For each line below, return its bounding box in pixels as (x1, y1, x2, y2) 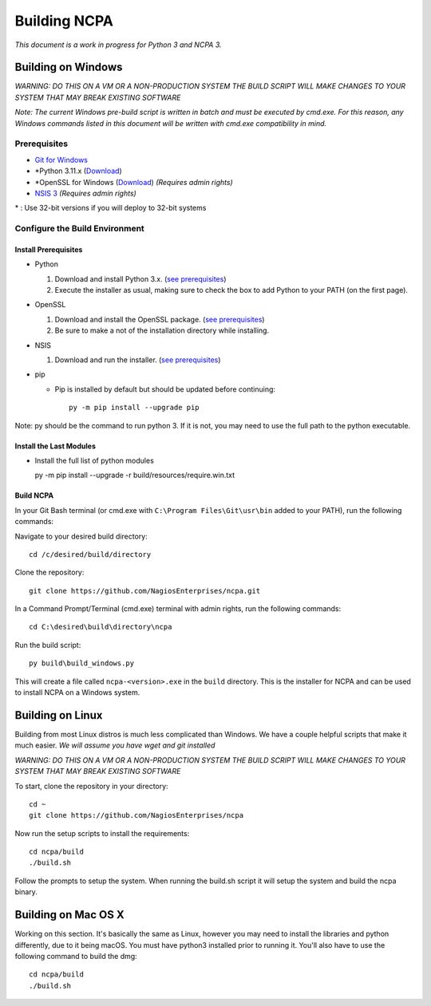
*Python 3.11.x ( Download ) (34, 166, 123, 176)
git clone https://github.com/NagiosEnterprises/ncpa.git (29, 586, 261, 595)
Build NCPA (14, 491, 54, 500)
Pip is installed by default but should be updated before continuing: (54, 384, 275, 394)
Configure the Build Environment (14, 223, 145, 235)
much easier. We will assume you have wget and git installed (14, 740, 215, 750)
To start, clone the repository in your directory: (14, 781, 168, 791)
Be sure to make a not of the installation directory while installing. (54, 325, 270, 335)
